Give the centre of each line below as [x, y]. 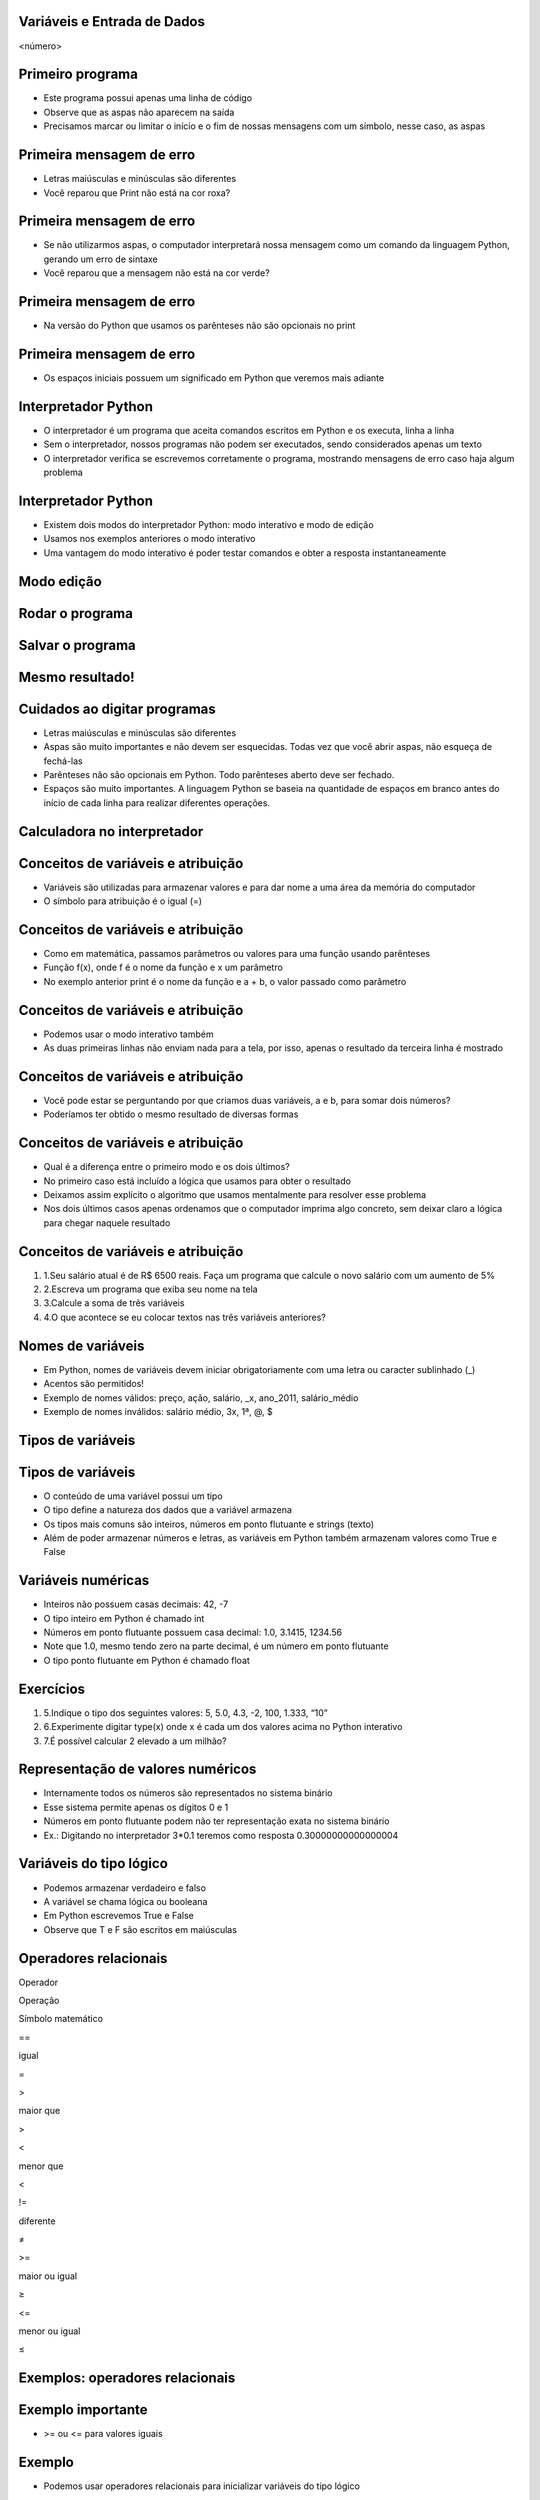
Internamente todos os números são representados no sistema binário [188, 1793]
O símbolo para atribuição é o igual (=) [123, 901]
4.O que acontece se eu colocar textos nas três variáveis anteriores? [185, 1317]
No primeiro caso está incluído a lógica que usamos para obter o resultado [197, 1181]
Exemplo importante [83, 2410]
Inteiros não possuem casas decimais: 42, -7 [136, 1604]
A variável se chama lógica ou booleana [125, 1901]
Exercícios [51, 1688]
